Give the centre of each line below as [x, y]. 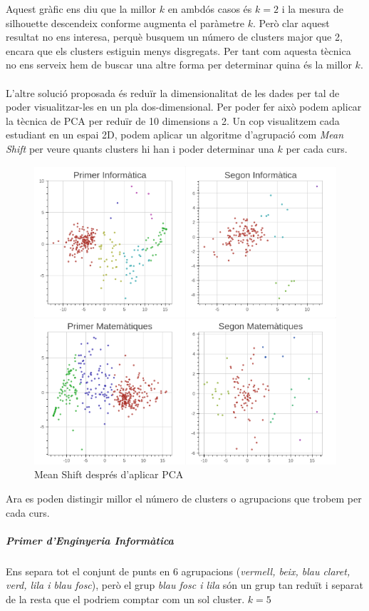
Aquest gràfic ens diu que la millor [81, 9]
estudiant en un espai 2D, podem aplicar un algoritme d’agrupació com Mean [175, 135]
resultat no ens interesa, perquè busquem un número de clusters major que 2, [174, 37]
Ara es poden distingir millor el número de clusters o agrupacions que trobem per [184, 499]
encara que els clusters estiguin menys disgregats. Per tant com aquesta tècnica [178, 50]
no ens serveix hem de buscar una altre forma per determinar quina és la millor [179, 65]
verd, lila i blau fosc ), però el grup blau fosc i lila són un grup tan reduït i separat [184, 585]
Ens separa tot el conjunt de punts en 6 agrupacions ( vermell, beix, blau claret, [178, 571]
